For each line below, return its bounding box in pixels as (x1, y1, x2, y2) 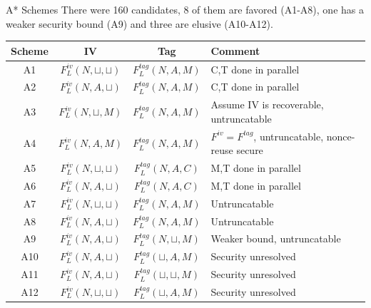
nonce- (326, 128, 355, 143)
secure (236, 143, 263, 158)
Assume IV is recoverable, (210, 97, 324, 112)
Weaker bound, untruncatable (210, 231, 341, 246)
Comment (210, 43, 260, 58)
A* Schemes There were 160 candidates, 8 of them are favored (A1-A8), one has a (6, 2, 364, 16)
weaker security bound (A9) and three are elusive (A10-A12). (6, 16, 273, 31)
